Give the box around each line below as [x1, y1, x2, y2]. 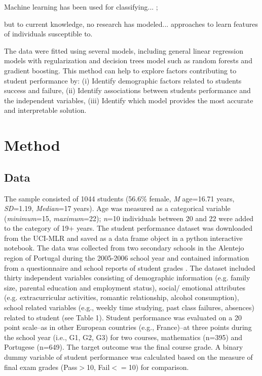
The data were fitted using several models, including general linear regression [4, 45, 243, 56]
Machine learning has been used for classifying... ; [4, 2, 158, 12]
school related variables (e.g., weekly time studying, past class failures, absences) [4, 302, 254, 313]
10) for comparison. [128, 361, 189, 372]
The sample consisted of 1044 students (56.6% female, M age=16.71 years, [4, 193, 235, 203]
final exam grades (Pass [4, 361, 78, 372]
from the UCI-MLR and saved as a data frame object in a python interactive [4, 232, 243, 243]
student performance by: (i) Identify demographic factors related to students [4, 75, 242, 86]
